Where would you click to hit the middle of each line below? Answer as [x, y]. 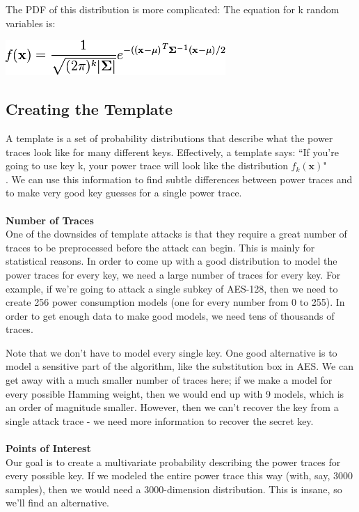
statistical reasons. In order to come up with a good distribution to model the [171, 261]
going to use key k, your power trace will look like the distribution [147, 165]
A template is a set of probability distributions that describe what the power [169, 138]
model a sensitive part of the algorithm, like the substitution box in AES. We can [179, 366]
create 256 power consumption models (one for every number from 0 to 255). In [175, 302]
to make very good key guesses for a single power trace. [124, 193]
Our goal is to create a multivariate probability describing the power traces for [173, 461]
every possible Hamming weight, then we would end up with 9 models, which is [175, 393]
